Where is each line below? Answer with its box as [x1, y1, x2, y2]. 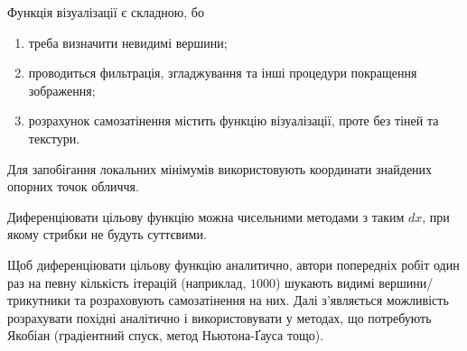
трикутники [7, 291, 70, 309]
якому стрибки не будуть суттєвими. [7, 225, 207, 244]
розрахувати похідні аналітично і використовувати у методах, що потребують [7, 308, 432, 327]
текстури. [28, 128, 80, 147]
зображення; [28, 80, 96, 99]
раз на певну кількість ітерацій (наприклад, [7, 272, 247, 291]
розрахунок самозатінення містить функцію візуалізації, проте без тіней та [28, 111, 439, 130]
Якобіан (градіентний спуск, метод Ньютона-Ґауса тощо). [7, 326, 324, 345]
